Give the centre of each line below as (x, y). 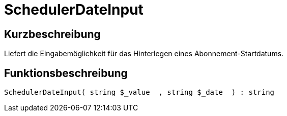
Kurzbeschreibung (52, 34)
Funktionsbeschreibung (66, 73)
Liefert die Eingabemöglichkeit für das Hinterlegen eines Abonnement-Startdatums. (144, 54)
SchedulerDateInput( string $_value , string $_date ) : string (139, 92)
